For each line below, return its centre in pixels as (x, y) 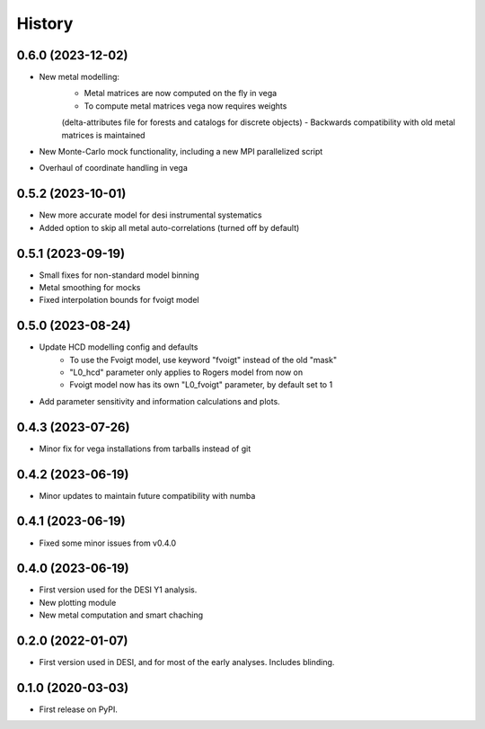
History (45, 23)
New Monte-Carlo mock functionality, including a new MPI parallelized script (181, 152)
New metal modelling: (79, 77)
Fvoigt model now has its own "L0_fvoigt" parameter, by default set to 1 (201, 385)
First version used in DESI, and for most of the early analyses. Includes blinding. (187, 662)
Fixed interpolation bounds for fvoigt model (119, 300)
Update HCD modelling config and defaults (119, 347)
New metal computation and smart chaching (121, 615)
